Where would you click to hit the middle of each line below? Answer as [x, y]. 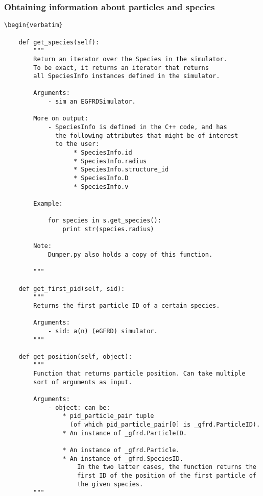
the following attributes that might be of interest [147, 135]
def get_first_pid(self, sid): [72, 289]
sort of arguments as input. [83, 382]
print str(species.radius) [108, 229]
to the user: [77, 144]
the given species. [110, 484]
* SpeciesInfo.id [103, 153]
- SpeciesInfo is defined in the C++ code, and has [137, 127]
